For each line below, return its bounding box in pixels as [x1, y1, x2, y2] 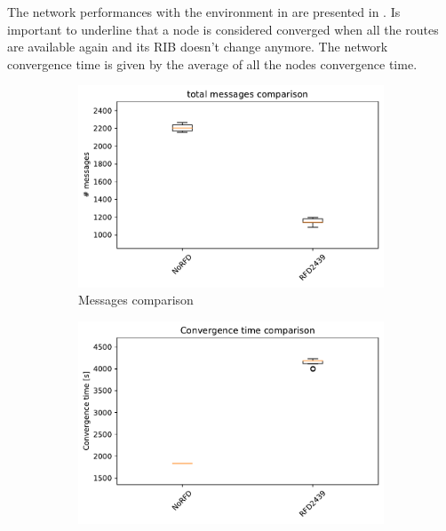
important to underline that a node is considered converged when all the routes [7, 20, 439, 38]
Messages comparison [78, 290, 194, 309]
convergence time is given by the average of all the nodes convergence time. [7, 54, 418, 73]
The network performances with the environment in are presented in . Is [7, 3, 401, 20]
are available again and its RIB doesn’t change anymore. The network [7, 37, 388, 56]
